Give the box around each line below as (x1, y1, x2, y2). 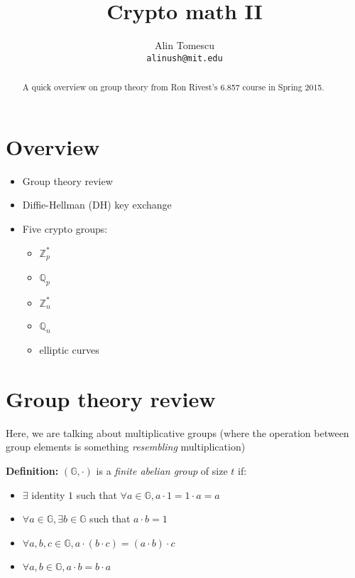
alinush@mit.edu (146, 53, 223, 63)
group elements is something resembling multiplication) (6, 439, 246, 454)
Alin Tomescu (154, 38, 215, 53)
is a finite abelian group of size (96, 463, 228, 478)
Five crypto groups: (22, 221, 108, 236)
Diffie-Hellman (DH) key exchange (22, 197, 172, 212)
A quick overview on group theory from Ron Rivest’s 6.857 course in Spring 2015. (22, 81, 324, 93)
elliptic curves (39, 342, 99, 357)
